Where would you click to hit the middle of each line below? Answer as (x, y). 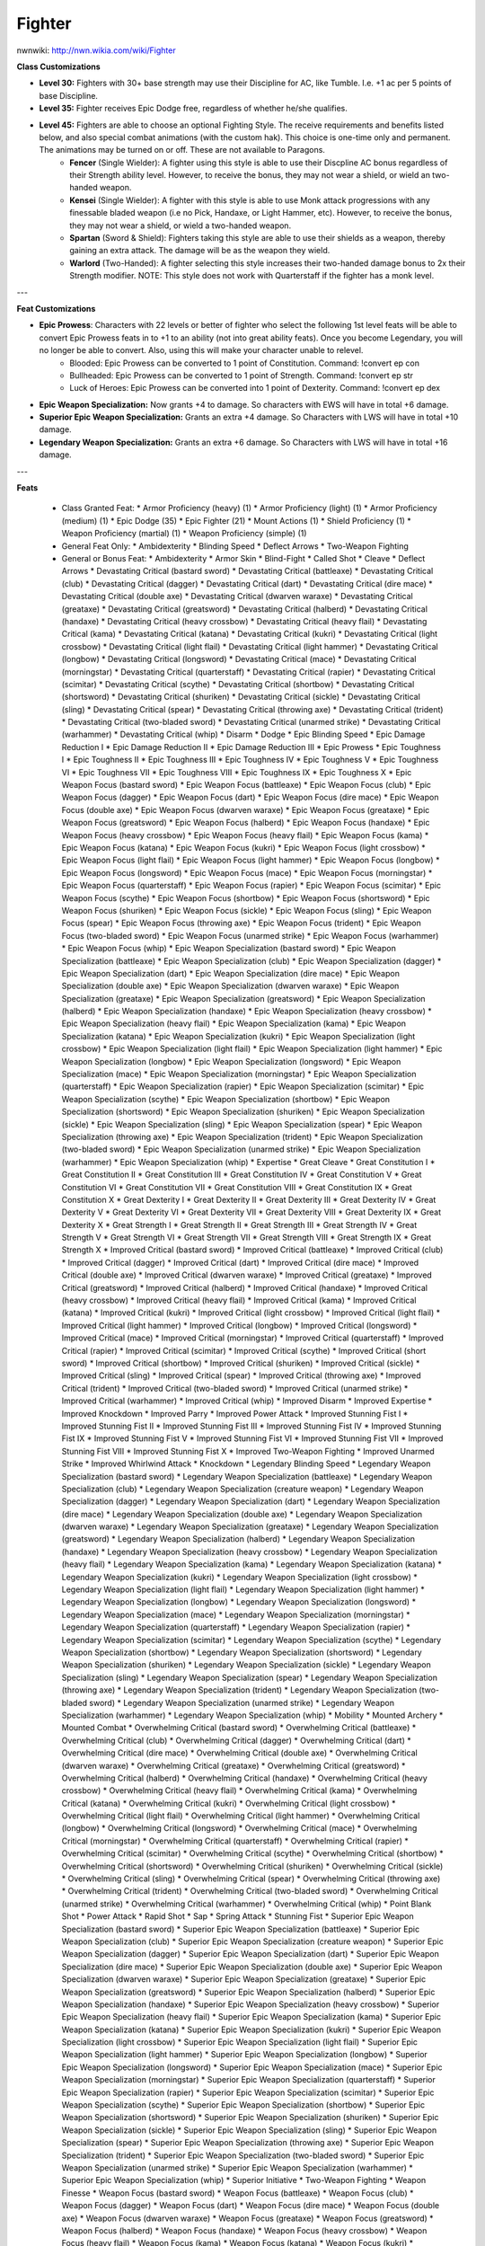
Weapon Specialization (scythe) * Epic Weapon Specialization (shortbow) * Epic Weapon (226, 1099)
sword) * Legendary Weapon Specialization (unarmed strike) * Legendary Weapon (242, 1702)
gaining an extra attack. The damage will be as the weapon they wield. (200, 251)
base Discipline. (69, 95)
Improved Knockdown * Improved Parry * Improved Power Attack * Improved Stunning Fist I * (235, 1413)
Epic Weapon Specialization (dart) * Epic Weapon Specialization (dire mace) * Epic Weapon (230, 973)
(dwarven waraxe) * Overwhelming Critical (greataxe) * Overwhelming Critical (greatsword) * (234, 1765)
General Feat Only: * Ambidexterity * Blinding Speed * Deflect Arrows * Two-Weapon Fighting (235, 546)
